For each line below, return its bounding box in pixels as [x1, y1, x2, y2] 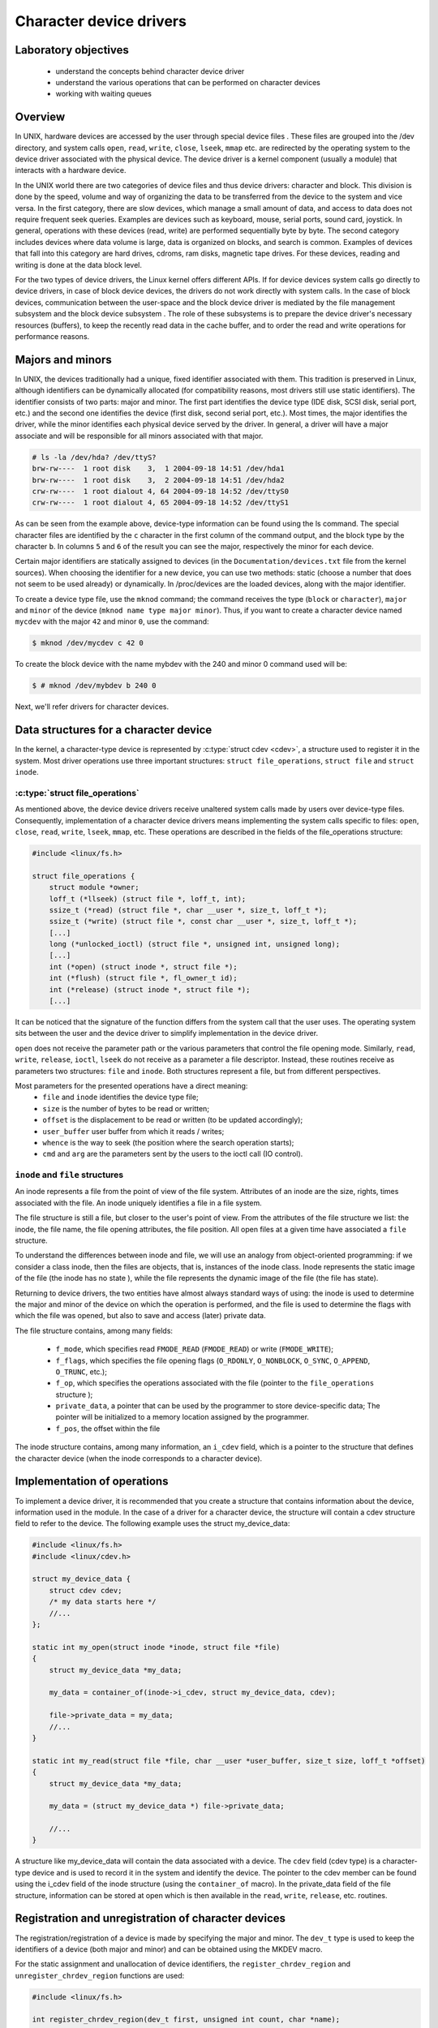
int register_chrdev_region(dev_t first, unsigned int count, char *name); [32, 2015, 341, 2024]
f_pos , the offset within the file [55, 1424, 161, 1433]
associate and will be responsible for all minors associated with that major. [15, 431, 264, 440]
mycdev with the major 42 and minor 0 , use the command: [15, 617, 210, 626]
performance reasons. [15, 331, 90, 341]
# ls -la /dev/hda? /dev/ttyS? [32, 453, 157, 462]
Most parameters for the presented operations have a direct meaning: [15, 1081, 248, 1090]
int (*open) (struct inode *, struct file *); [49, 962, 238, 971]
